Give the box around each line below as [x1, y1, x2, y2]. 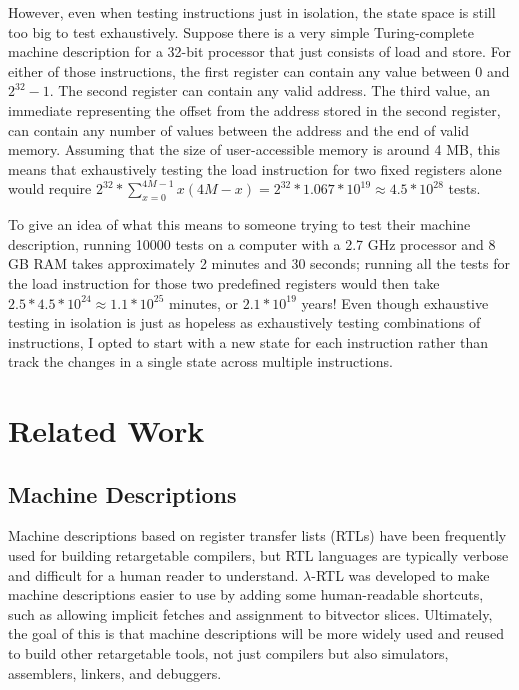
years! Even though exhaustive [301, 292, 489, 313]
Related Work [8, 410, 205, 451]
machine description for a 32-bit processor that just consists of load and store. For [8, 41, 512, 62]
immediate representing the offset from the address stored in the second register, [8, 99, 501, 120]
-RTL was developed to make [311, 564, 490, 585]
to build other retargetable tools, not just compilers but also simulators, [8, 643, 449, 664]
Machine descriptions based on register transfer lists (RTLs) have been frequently [8, 525, 507, 546]
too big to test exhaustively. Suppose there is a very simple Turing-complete [8, 21, 474, 42]
